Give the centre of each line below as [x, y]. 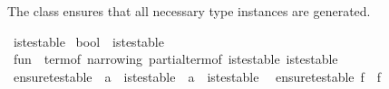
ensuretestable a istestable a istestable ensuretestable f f [197, 76]
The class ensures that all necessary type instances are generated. [189, 11]
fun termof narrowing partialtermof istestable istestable [175, 59]
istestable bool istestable [88, 41]
